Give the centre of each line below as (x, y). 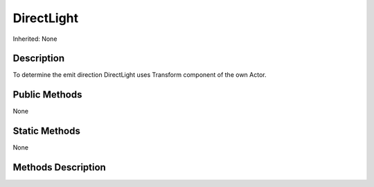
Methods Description (60, 167)
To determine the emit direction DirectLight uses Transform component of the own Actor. (140, 75)
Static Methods (47, 131)
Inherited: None (35, 39)
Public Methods (47, 95)
